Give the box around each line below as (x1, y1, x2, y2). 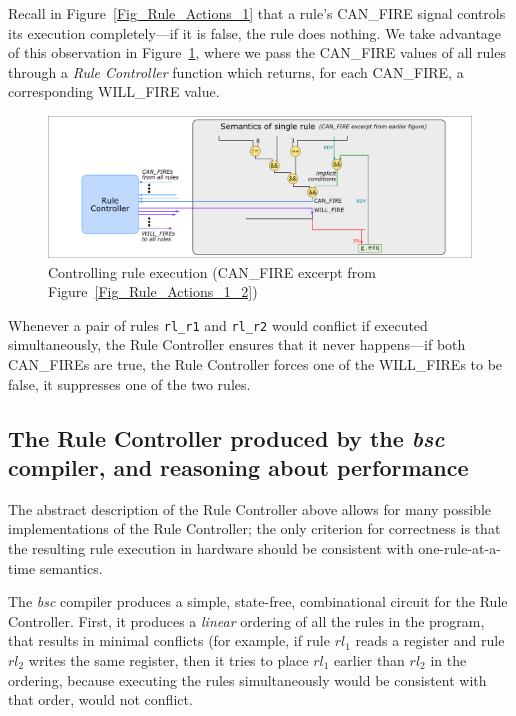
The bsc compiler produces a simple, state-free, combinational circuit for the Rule (8, 591, 508, 612)
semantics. (39, 557, 103, 578)
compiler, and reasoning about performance (8, 451, 469, 482)
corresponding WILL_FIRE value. (8, 81, 220, 102)
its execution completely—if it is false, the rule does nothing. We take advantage (8, 22, 502, 43)
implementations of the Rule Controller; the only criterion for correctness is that (8, 518, 501, 539)
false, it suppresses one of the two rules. (8, 373, 251, 394)
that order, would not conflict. (8, 689, 193, 710)
